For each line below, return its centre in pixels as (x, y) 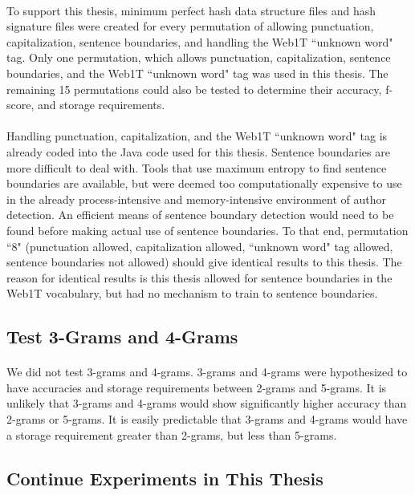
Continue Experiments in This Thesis (165, 478)
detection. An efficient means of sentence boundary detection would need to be (200, 215)
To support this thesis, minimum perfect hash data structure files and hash (191, 10)
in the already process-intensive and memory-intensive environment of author (197, 199)
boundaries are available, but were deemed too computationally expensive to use (204, 183)
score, (20, 105)
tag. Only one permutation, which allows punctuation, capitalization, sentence (199, 57)
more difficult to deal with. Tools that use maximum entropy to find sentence (197, 167)
